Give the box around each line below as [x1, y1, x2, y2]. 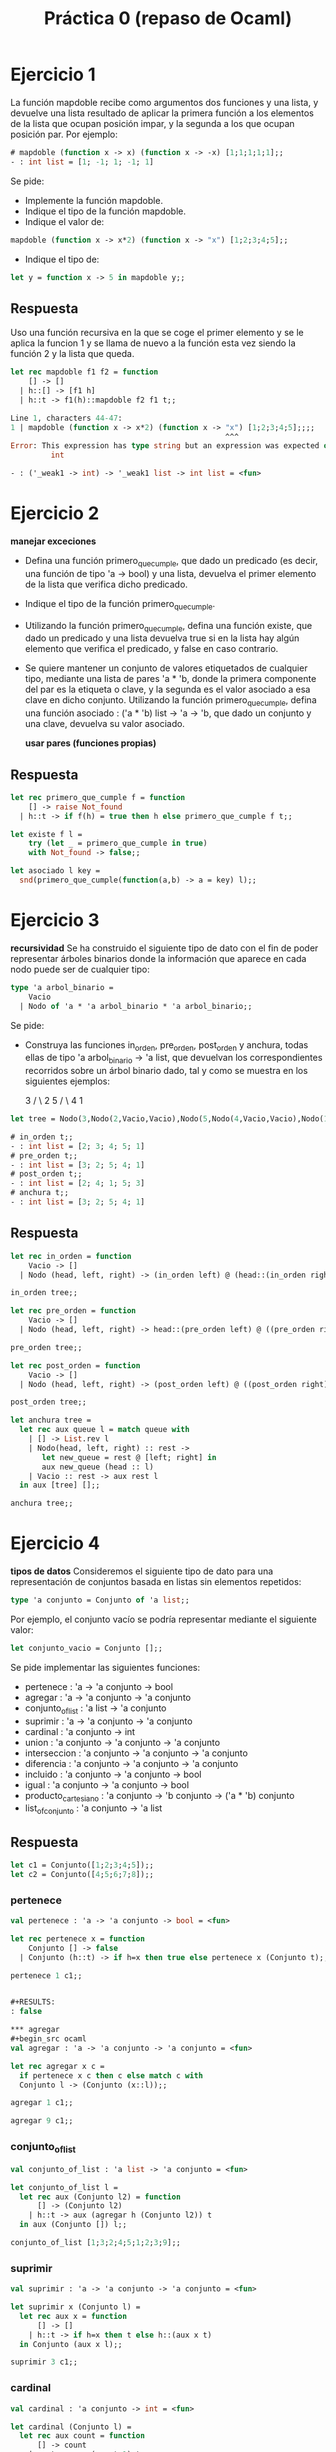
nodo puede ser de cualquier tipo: [10, 963, 150, 975]
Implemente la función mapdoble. [24, 194, 163, 206]
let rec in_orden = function [10, 1251, 132, 1261]
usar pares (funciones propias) [24, 737, 157, 749]
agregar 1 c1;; [10, 2098, 74, 2108]
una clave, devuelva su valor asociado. [24, 718, 185, 730]
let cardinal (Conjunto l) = [10, 2422, 132, 2432]
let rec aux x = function [19, 2311, 128, 2321]
